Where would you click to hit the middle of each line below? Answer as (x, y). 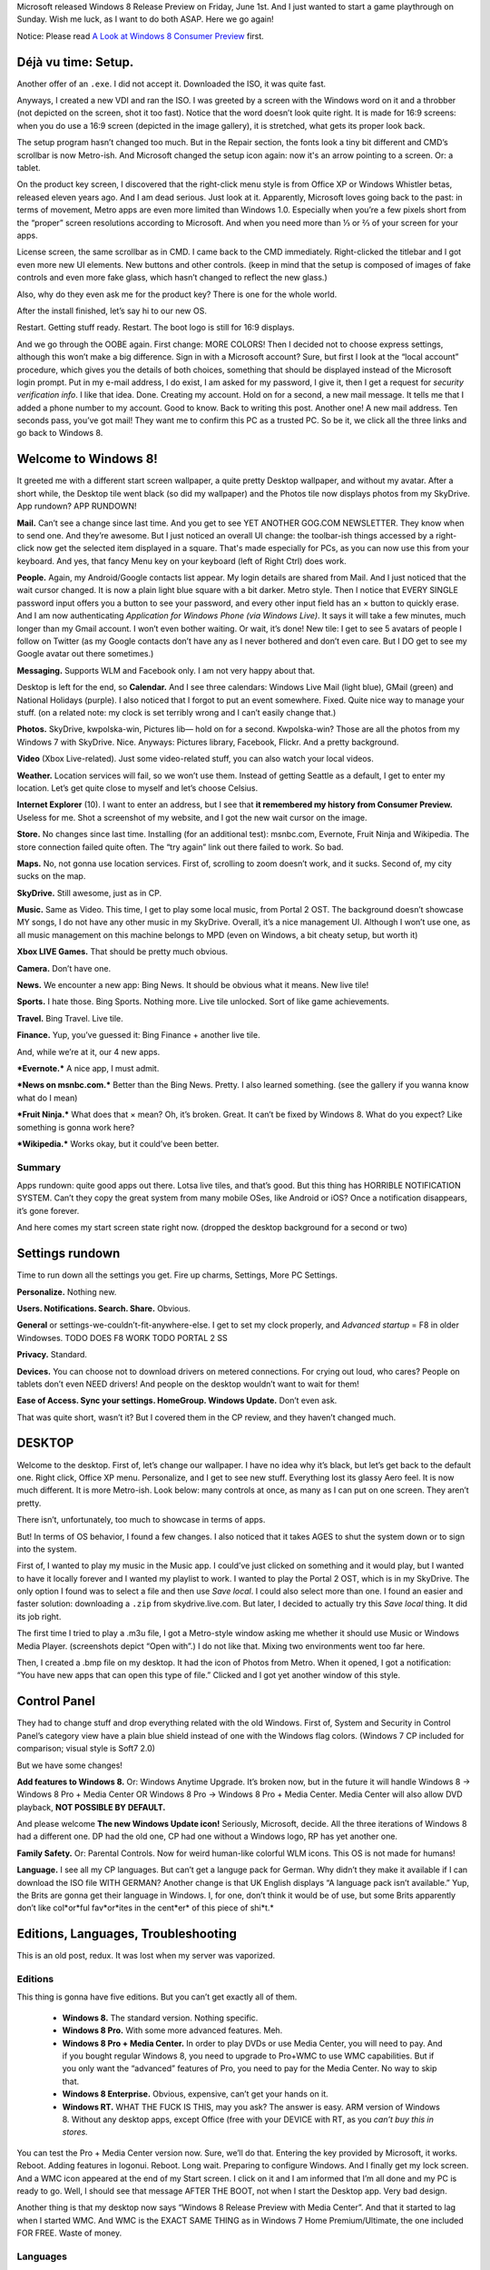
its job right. (39, 1616)
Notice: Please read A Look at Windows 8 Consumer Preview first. (141, 35)
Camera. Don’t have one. (64, 968)
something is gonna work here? (76, 1127)
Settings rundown (69, 1253)
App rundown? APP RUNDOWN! (77, 506)
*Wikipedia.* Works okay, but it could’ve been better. (118, 1143)
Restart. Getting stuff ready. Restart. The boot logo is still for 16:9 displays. (156, 328)
